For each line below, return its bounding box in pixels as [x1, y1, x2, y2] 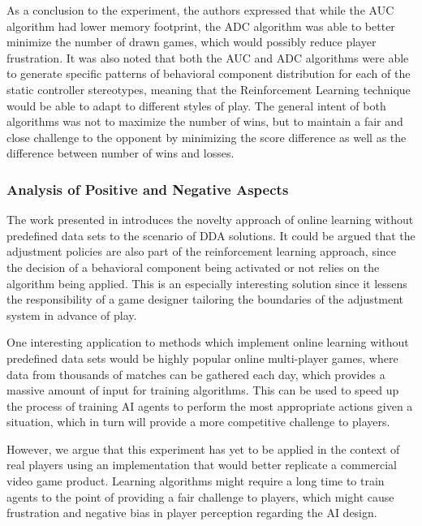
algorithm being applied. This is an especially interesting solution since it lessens [6, 274, 407, 291]
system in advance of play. [6, 306, 137, 323]
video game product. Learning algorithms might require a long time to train [6, 472, 385, 489]
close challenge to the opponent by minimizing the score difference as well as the [6, 128, 407, 145]
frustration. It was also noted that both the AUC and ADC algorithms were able [6, 49, 409, 66]
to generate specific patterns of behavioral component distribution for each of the [6, 65, 411, 82]
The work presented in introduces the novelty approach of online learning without [6, 211, 414, 228]
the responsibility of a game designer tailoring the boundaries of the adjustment [6, 291, 404, 308]
